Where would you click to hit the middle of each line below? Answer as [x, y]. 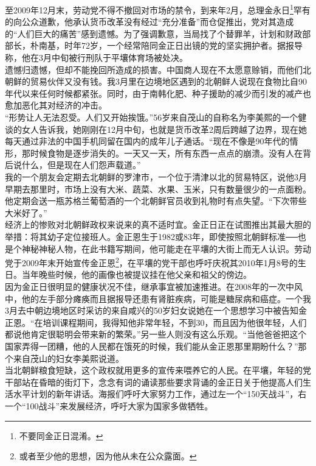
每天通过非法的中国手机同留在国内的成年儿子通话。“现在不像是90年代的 [147, 141]
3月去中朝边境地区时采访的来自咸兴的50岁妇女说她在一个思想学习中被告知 [152, 310]
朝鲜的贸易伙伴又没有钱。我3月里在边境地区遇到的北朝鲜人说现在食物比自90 [156, 81]
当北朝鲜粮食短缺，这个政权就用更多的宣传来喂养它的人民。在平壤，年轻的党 [158, 370]
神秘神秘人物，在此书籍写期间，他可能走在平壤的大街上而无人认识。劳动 [166, 248]
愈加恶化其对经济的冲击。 [56, 105]
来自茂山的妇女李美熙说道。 [68, 358]
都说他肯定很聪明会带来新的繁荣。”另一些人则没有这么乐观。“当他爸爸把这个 [156, 334]
